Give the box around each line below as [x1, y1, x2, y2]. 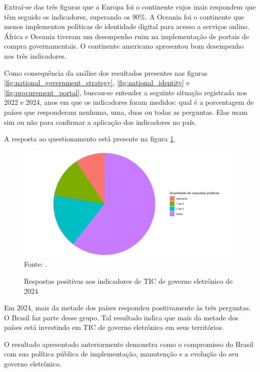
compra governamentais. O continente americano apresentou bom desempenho [4, 41, 244, 51]
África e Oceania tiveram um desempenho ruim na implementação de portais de [4, 31, 249, 41]
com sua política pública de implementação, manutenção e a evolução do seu [4, 348, 238, 359]
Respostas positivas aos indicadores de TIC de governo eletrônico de [24, 275, 233, 286]
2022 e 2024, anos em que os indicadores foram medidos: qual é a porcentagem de [4, 97, 254, 107]
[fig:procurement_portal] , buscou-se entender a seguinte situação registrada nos [4, 87, 247, 97]
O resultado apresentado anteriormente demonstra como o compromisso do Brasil [4, 338, 253, 349]
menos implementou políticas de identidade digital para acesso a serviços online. [4, 21, 249, 32]
